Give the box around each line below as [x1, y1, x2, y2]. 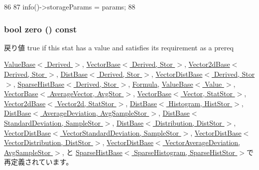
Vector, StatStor [183, 88, 233, 99]
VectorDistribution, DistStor [4, 137, 91, 148]
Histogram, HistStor [168, 98, 230, 108]
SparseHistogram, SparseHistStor [134, 147, 235, 157]
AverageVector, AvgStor [49, 88, 122, 99]
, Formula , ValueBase [128, 78, 193, 89]
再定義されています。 [4, 157, 73, 167]
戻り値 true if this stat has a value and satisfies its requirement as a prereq [4, 42, 234, 52]
